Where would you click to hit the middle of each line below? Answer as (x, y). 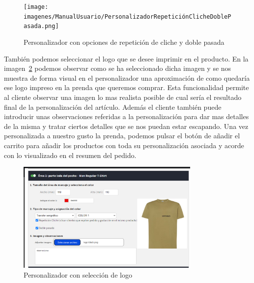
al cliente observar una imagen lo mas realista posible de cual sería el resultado (123, 97)
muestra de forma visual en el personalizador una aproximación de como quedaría (127, 78)
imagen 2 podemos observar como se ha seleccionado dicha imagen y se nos (118, 68)
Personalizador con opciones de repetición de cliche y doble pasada (124, 42)
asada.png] (41, 26)
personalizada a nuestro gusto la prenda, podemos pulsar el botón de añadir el (122, 136)
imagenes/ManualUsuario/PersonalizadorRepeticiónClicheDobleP (127, 16)
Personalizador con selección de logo (78, 275)
